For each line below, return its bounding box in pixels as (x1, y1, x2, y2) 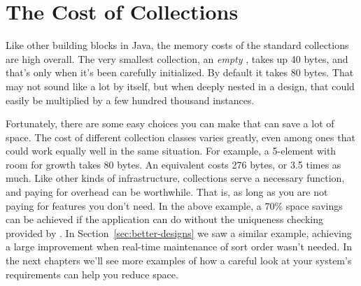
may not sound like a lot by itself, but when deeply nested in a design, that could (6, 78, 355, 93)
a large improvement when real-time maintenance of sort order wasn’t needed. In (6, 239, 353, 254)
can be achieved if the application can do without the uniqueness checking (6, 212, 323, 227)
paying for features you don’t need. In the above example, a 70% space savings (6, 198, 343, 213)
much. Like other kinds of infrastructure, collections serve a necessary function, (6, 171, 345, 185)
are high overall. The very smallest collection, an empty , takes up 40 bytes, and (6, 51, 348, 66)
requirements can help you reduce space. (6, 266, 178, 281)
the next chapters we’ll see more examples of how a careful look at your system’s (6, 253, 352, 268)
